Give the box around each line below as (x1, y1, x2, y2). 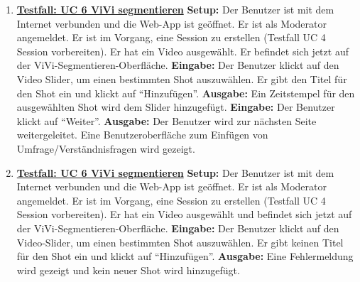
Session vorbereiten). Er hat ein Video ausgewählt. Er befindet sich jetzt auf (16, 43, 349, 58)
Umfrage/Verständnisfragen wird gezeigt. (16, 141, 195, 156)
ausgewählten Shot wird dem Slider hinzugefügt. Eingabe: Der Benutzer (16, 99, 335, 114)
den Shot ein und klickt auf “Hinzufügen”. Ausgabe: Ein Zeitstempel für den (16, 85, 355, 100)
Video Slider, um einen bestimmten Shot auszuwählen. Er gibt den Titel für (16, 71, 347, 86)
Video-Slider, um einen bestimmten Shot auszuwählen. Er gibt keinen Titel (16, 234, 344, 249)
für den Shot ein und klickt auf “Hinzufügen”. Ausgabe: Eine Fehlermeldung (16, 249, 354, 264)
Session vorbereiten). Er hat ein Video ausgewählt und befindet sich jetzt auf (16, 207, 352, 222)
